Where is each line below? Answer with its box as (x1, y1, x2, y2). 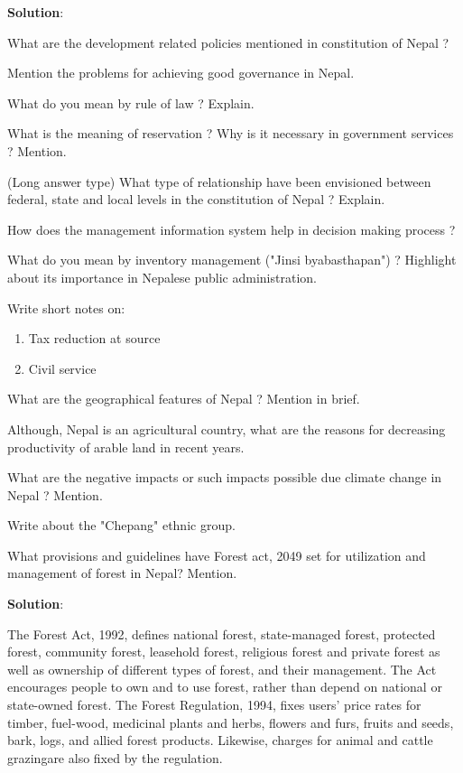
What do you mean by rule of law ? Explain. (7, 93, 255, 112)
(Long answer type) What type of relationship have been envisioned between (7, 172, 431, 191)
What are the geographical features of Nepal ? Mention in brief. (7, 389, 360, 408)
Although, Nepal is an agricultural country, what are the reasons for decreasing (7, 419, 446, 438)
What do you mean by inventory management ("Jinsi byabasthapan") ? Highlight (7, 250, 457, 269)
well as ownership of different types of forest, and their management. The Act (7, 659, 437, 678)
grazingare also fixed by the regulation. (7, 748, 223, 767)
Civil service (28, 359, 97, 377)
